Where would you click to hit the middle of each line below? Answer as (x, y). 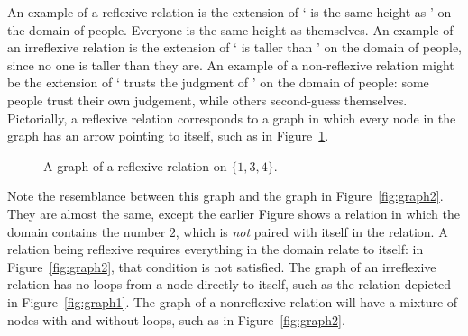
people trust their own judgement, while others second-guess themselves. (207, 100)
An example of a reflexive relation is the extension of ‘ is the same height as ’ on (229, 12)
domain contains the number (87, 231)
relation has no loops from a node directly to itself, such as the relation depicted (229, 284)
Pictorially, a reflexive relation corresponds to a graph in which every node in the (232, 118)
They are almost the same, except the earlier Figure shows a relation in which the (234, 213)
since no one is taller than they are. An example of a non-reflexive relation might (231, 64)
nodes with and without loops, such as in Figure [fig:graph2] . (176, 319)
